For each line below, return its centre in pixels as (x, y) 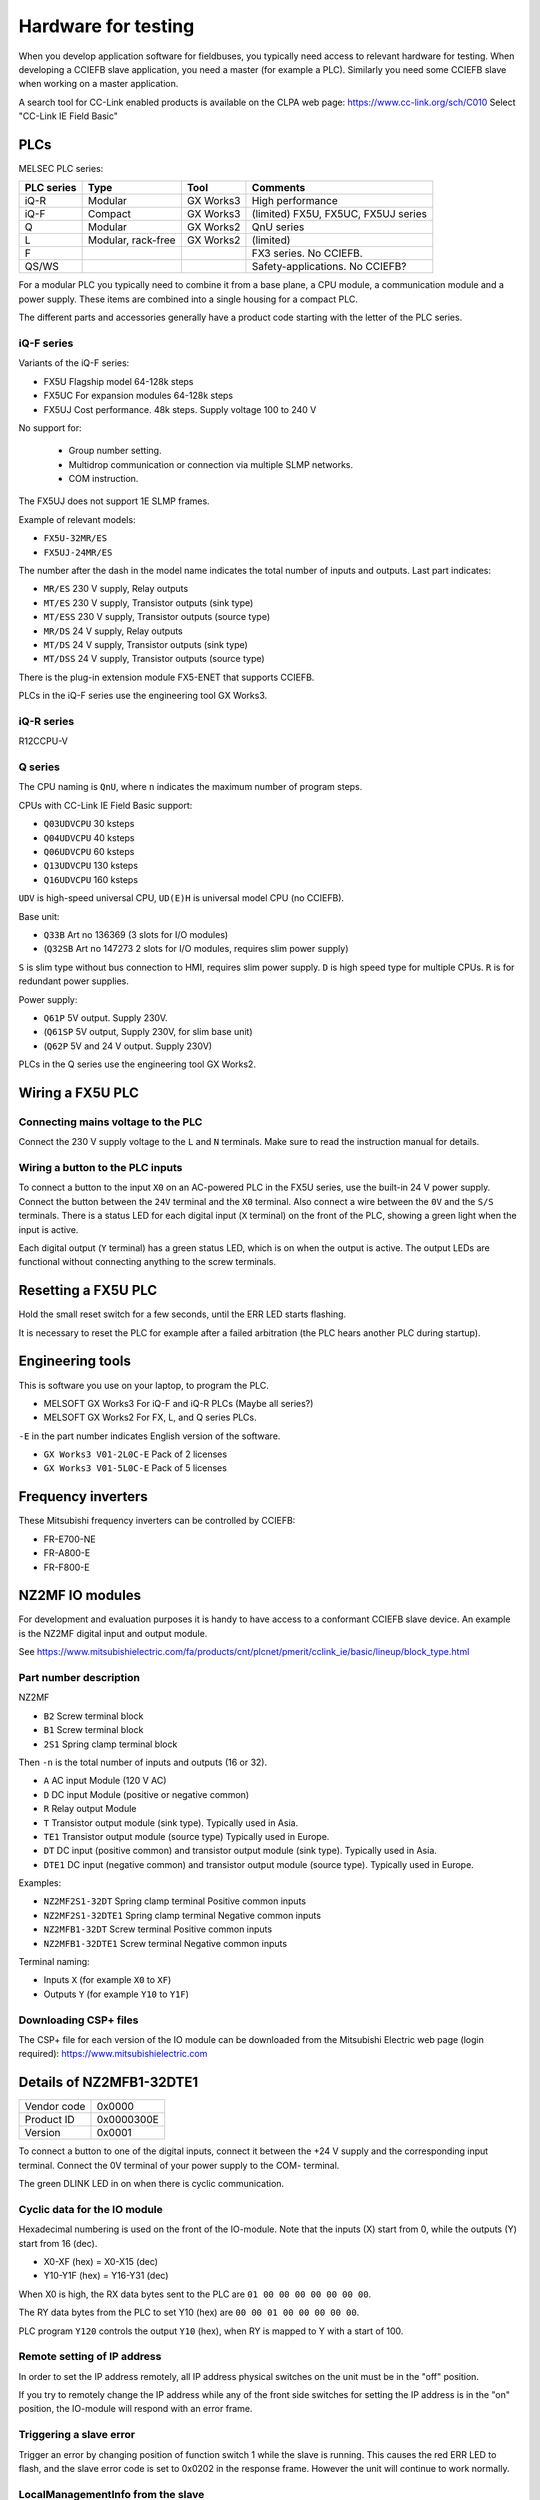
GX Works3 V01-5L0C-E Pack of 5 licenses (135, 1468)
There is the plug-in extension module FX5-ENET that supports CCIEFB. (166, 677)
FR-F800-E (66, 1567)
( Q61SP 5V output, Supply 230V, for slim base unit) (148, 1032)
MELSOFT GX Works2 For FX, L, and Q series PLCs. (150, 1417)
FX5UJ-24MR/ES (78, 552)
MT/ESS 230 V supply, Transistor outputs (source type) (157, 617)
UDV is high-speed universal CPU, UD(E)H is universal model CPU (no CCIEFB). (181, 898)
